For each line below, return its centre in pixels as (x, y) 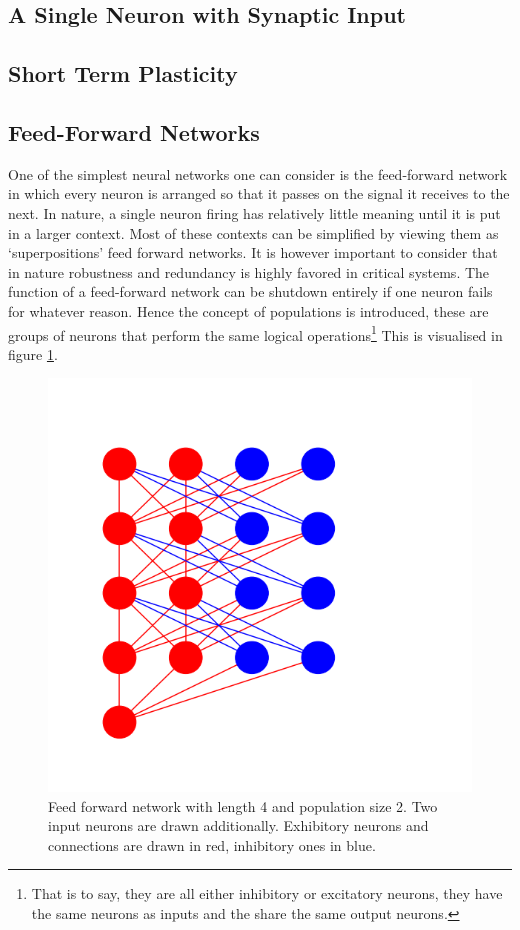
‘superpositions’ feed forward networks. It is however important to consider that (253, 252)
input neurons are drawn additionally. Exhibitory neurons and (238, 825)
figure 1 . (33, 353)
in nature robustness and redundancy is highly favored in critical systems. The (249, 271)
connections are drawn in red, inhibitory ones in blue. (212, 844)
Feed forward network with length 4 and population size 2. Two (243, 805)
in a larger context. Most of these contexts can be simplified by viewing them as (253, 232)
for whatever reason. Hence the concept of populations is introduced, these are (248, 310)
